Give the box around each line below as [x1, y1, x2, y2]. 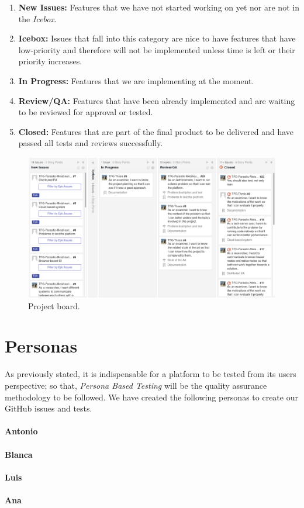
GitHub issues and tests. [5, 402, 92, 414]
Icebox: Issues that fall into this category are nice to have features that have [18, 32, 296, 44]
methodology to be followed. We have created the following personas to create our [5, 390, 298, 403]
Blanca [5, 448, 33, 460]
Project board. [28, 299, 80, 312]
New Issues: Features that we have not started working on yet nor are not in [18, 1, 299, 13]
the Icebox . [18, 12, 57, 25]
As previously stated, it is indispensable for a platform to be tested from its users [5, 368, 296, 380]
